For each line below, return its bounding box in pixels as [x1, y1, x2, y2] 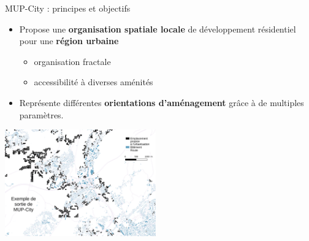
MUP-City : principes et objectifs [5, 2, 131, 14]
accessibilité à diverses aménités [34, 75, 153, 88]
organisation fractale [34, 55, 111, 67]
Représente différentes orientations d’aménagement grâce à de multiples [19, 96, 304, 109]
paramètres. [19, 108, 64, 121]
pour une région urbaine [19, 34, 119, 47]
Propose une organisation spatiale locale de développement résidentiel [19, 22, 296, 35]
